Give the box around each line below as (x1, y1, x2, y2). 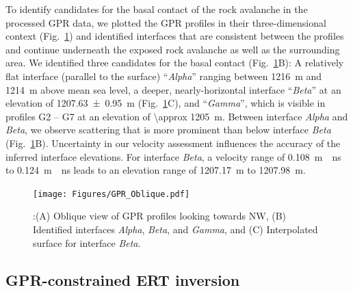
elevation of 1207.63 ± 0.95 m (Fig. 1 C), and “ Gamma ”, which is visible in (5, 96, 326, 110)
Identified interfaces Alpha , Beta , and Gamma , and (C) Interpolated (33, 222, 318, 236)
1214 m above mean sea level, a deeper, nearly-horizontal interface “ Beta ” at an (5, 82, 341, 96)
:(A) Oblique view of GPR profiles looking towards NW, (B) (33, 209, 286, 223)
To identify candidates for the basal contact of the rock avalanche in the (5, 2, 308, 16)
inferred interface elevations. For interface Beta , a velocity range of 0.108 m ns (5, 149, 341, 163)
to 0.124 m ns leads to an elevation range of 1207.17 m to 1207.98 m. (5, 163, 306, 177)
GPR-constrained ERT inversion (5, 269, 240, 290)
